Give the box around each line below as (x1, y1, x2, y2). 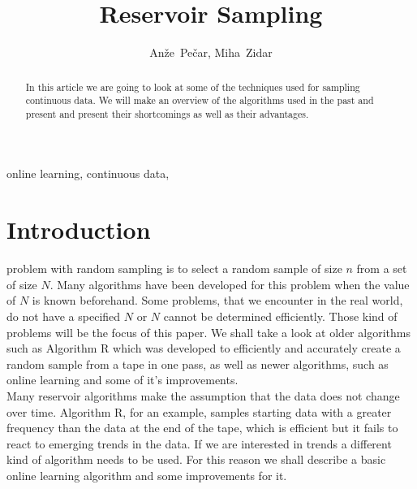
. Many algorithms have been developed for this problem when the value (49, 275, 410, 292)
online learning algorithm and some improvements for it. (6, 466, 287, 483)
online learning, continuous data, (6, 165, 170, 182)
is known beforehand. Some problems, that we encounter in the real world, (32, 292, 403, 309)
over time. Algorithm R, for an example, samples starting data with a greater (6, 403, 392, 420)
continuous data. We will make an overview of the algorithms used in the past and (25, 93, 374, 107)
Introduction (6, 213, 151, 246)
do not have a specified (6, 307, 121, 324)
